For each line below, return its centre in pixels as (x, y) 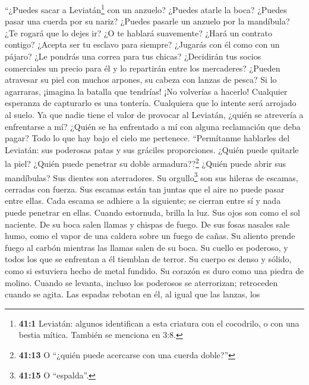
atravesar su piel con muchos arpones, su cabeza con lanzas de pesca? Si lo (141, 80)
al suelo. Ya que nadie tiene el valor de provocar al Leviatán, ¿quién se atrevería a (154, 114)
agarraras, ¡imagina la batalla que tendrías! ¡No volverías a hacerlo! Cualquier (146, 91)
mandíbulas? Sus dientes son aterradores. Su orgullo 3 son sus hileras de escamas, (152, 176)
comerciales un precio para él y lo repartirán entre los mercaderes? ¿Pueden (143, 68)
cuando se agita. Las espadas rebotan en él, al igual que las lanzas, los (133, 294)
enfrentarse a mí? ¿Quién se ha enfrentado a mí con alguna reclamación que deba (153, 126)
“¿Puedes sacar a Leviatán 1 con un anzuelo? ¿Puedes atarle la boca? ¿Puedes (146, 9)
